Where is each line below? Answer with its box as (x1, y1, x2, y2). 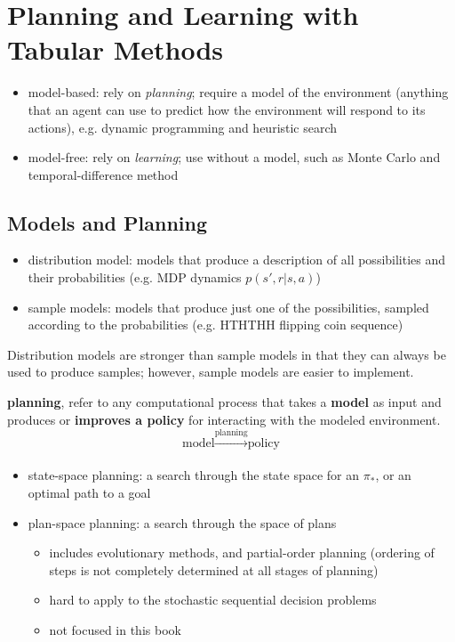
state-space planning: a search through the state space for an (28, 466, 360, 484)
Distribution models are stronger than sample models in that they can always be (7, 345, 446, 363)
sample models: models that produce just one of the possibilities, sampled (28, 297, 429, 316)
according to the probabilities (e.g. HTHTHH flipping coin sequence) (28, 315, 403, 334)
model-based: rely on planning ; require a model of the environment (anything (28, 83, 449, 102)
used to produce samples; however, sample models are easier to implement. (7, 362, 414, 381)
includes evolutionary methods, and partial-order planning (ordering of (49, 543, 435, 562)
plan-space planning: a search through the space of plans (28, 513, 337, 532)
